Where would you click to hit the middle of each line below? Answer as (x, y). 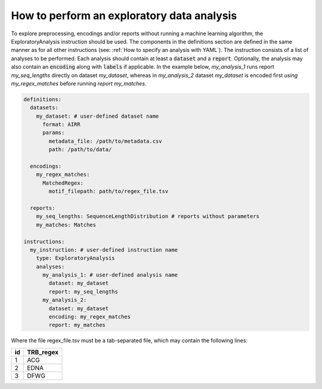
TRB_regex (43, 352)
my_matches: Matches (66, 225)
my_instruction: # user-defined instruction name (104, 250)
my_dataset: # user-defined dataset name (97, 116)
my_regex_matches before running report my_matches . (79, 83)
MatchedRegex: (63, 183)
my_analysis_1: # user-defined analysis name (110, 275)
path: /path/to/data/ (80, 150)
